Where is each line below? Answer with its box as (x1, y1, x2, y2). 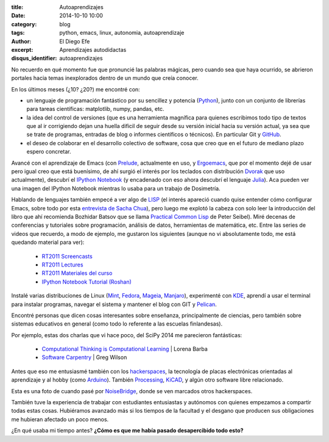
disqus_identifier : (11, 55, 57, 62)
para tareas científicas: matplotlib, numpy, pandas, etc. (26, 105, 164, 113)
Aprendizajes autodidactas (59, 46, 127, 53)
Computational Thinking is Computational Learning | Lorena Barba (41, 345, 208, 353)
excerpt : (11, 46, 34, 53)
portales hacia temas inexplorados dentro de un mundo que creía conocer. (11, 74, 199, 82)
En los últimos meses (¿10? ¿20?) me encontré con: (11, 85, 140, 93)
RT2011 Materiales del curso (41, 269, 113, 277)
